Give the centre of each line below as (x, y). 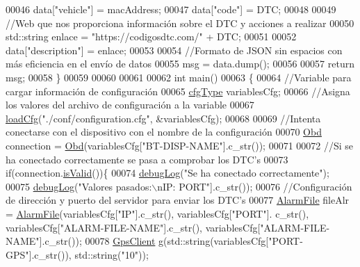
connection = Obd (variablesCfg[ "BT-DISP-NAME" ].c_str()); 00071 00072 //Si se (180, 145)
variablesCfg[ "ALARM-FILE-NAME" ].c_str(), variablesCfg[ (133, 227)
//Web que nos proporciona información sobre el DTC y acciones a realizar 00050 (180, 23)
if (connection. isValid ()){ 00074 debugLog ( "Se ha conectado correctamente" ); (167, 173)
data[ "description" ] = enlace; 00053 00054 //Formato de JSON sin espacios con (174, 50)
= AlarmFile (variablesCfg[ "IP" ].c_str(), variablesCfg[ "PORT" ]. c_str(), (157, 213)
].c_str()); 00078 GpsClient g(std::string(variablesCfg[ (154, 241)
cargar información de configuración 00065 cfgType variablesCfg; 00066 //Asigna (178, 91)
